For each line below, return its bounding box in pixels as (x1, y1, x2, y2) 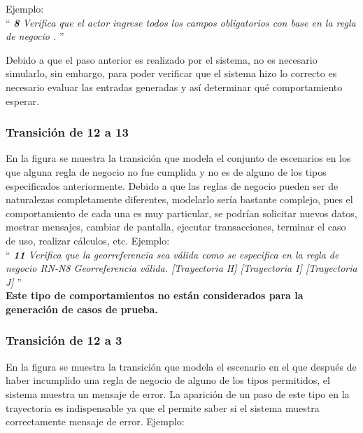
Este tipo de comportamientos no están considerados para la (6, 288, 304, 303)
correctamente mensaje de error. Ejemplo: (6, 414, 185, 429)
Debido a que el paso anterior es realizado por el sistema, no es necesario (6, 52, 318, 67)
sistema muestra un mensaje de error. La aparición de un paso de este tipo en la (6, 386, 350, 401)
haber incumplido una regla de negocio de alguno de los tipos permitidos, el (6, 373, 330, 387)
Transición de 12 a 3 (6, 331, 122, 349)
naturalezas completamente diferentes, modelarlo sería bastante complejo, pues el (6, 192, 353, 207)
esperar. (6, 93, 39, 108)
